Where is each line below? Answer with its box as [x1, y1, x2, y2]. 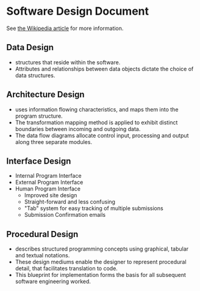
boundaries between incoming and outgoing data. [15, 125, 141, 132]
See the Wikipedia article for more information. [6, 25, 124, 32]
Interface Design [6, 156, 71, 166]
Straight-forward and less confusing [24, 198, 116, 206]
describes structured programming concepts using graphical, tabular [15, 245, 189, 252]
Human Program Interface [15, 185, 81, 192]
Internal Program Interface [15, 172, 82, 180]
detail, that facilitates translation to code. [15, 265, 118, 272]
